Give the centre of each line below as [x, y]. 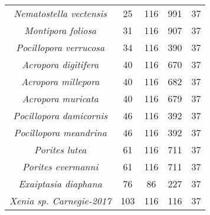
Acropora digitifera [60, 64]
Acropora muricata [60, 98]
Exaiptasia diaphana [60, 184]
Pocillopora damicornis [60, 115]
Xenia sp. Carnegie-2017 [60, 201]
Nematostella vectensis [60, 13]
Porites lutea [60, 150]
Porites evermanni [60, 167]
